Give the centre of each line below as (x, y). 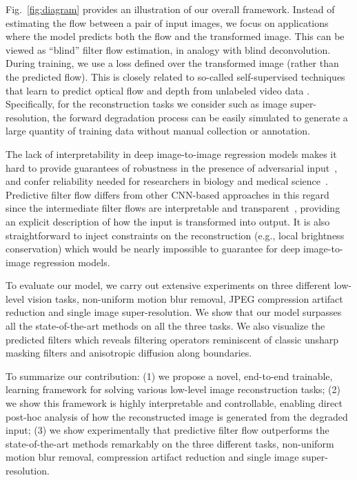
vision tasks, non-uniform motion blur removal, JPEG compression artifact (185, 298)
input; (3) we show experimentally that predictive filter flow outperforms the (167, 430)
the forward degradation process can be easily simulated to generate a (200, 117)
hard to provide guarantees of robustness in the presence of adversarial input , (172, 167)
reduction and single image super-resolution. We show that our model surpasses (174, 312)
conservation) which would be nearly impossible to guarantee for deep (153, 249)
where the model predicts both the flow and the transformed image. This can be (175, 36)
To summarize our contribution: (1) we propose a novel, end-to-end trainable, (169, 376)
